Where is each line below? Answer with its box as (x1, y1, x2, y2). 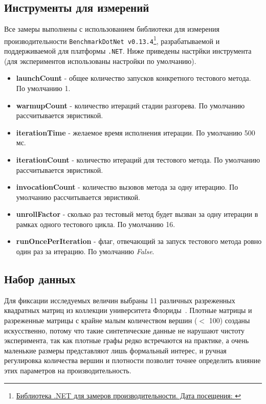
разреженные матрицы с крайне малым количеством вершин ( (4, 315, 197, 326)
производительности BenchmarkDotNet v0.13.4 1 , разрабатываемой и (4, 34, 220, 46)
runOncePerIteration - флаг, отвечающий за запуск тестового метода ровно (16, 236, 262, 246)
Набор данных (4, 271, 76, 287)
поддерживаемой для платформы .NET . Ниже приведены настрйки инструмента (4, 46, 252, 56)
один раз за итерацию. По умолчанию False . (16, 246, 154, 257)
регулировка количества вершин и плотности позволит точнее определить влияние (4, 355, 261, 366)
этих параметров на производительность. (4, 365, 131, 376)
